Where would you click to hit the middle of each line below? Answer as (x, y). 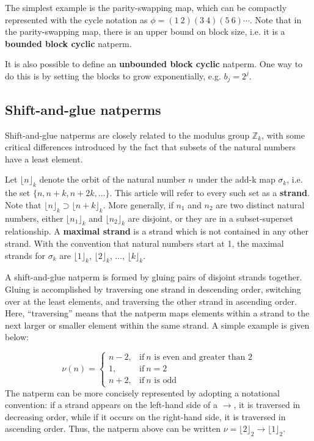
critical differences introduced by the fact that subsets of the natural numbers (150, 147)
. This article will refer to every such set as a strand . (210, 193)
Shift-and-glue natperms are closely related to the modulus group (127, 135)
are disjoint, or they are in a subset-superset (210, 218)
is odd (165, 381)
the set (18, 193)
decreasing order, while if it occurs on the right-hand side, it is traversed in (145, 416)
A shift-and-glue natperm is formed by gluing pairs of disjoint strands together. (154, 277)
